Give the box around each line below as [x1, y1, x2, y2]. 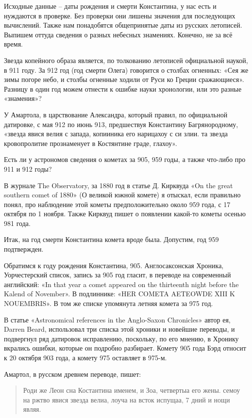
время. [4, 39, 23, 49]
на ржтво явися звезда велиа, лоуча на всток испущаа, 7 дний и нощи [23, 394, 230, 404]
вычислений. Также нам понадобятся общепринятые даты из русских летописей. [4, 20, 242, 30]
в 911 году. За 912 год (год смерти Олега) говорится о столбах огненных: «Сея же [4, 64, 249, 75]
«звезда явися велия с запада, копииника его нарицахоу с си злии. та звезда [4, 129, 228, 139]
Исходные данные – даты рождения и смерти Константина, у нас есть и [4, 1, 217, 11]
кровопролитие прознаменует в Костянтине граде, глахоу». [4, 138, 177, 148]
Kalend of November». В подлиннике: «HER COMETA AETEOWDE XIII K [4, 289, 235, 299]
